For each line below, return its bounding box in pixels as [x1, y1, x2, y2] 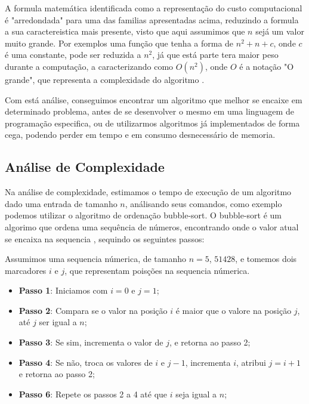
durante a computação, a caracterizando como [5, 60, 174, 72]
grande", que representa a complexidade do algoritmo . [5, 73, 205, 85]
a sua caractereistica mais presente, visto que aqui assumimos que [5, 25, 245, 38]
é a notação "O [239, 60, 294, 72]
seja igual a [175, 387, 217, 400]
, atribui [236, 356, 266, 368]
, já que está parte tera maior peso [152, 48, 279, 61]
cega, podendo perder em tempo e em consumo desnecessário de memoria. [5, 128, 276, 141]
